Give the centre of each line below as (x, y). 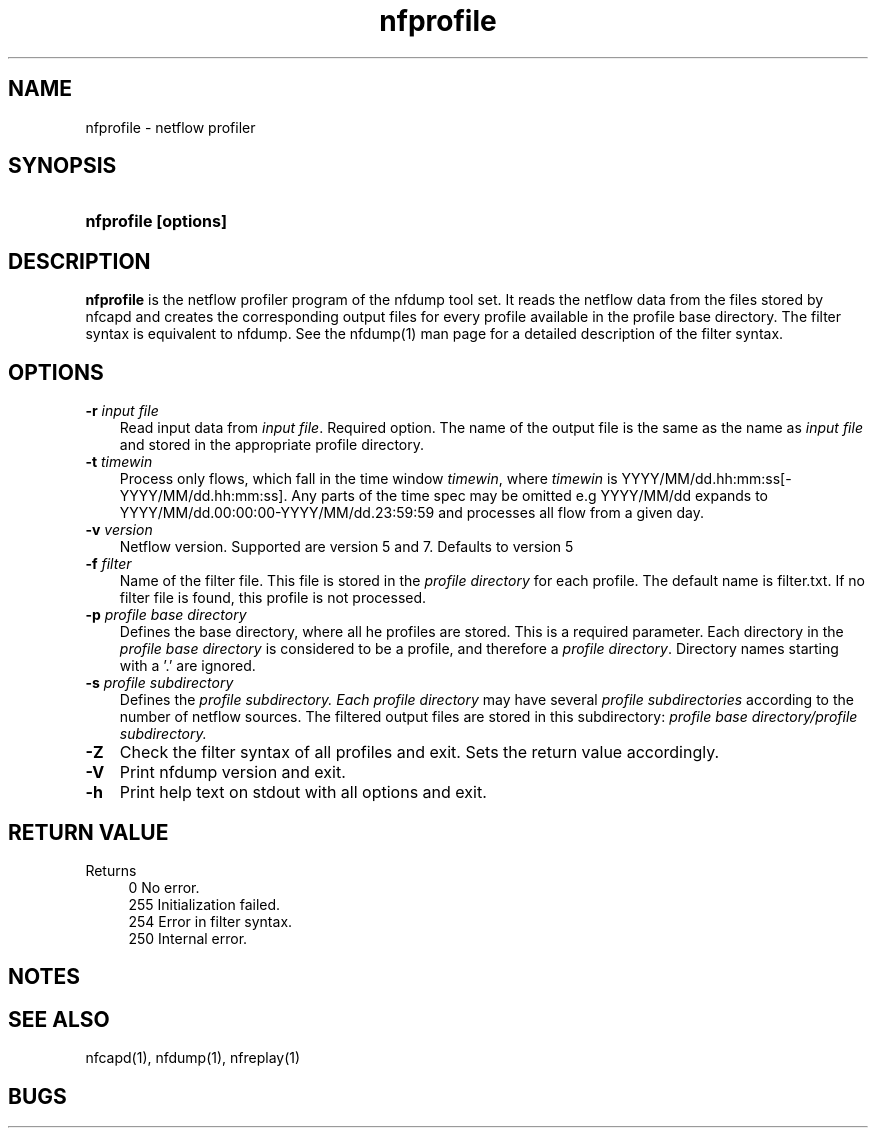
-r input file (122, 411)
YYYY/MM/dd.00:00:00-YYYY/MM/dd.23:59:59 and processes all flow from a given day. (411, 513)
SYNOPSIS (62, 166)
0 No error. (164, 887)
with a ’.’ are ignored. (187, 666)
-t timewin (119, 462)
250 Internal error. (188, 938)
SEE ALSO (59, 1019)
